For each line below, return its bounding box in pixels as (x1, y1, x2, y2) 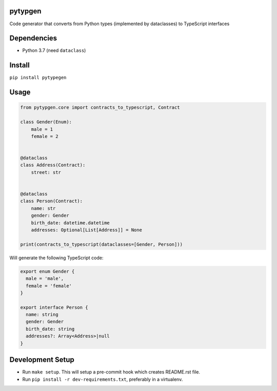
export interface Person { (20, 304, 88, 310)
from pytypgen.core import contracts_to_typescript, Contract (20, 104, 180, 111)
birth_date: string (26, 326, 75, 332)
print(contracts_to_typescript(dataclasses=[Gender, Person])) (20, 241, 183, 247)
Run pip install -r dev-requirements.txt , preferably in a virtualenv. (22, 376, 183, 382)
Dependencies (9, 34, 57, 43)
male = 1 (31, 126, 53, 132)
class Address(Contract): (20, 162, 86, 168)
